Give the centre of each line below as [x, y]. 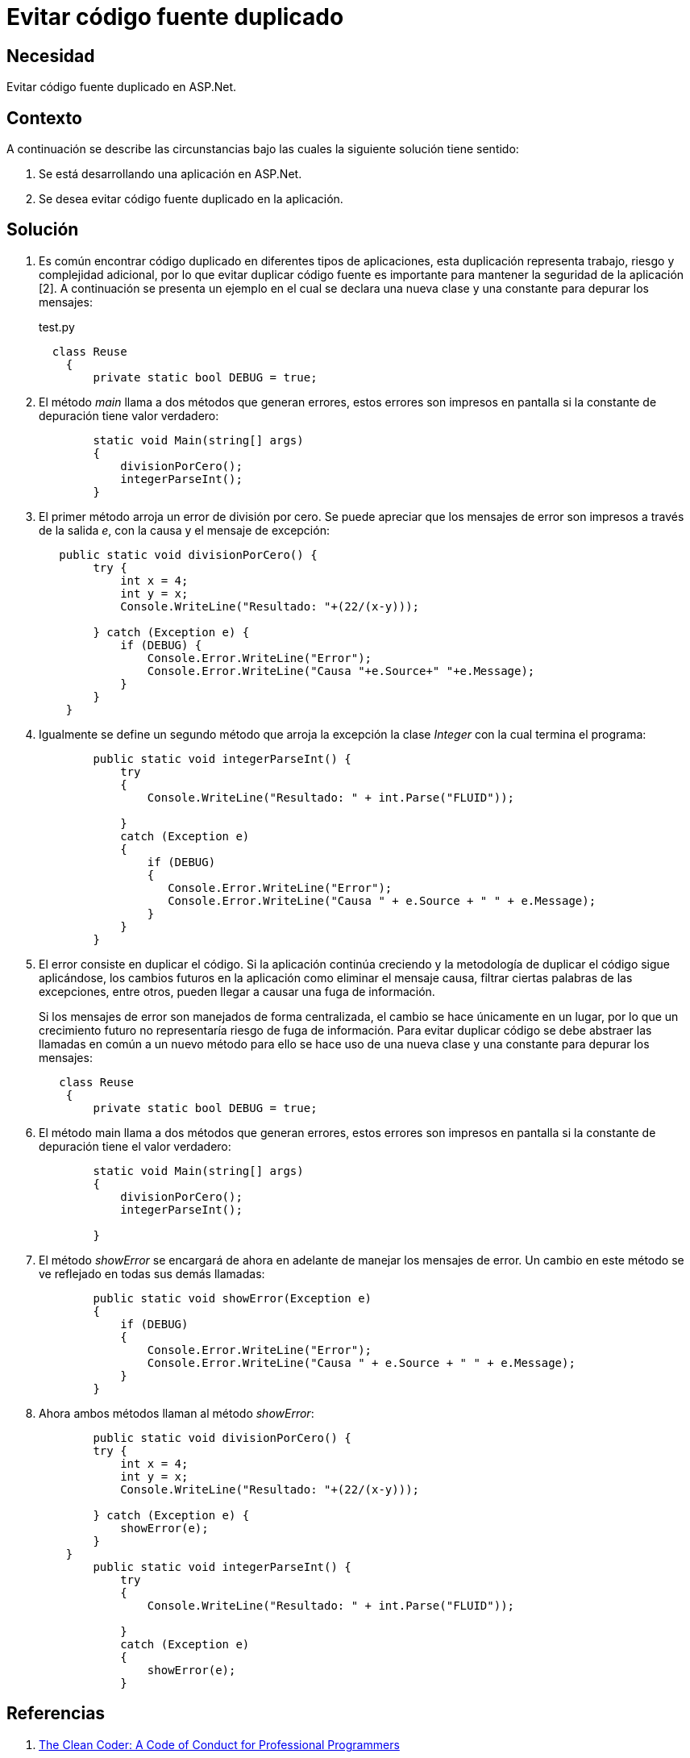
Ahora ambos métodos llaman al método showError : [177, 1413]
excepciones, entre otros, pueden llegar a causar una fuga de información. [237, 991]
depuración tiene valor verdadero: [129, 415]
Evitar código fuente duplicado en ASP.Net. [122, 87]
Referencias [56, 1714]
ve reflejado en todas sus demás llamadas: [152, 1273]
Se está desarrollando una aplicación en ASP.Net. [170, 174]
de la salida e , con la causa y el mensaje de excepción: [184, 530]
